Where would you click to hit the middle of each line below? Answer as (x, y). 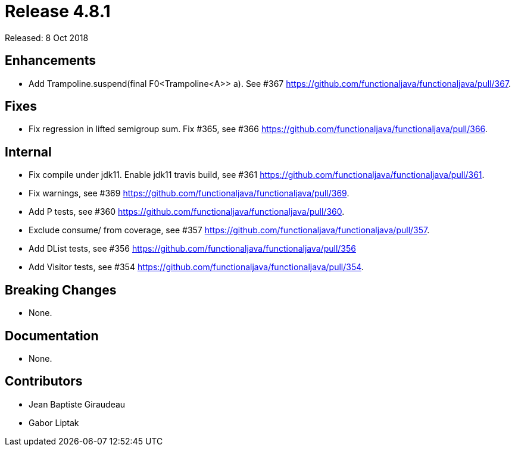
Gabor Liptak (54, 422)
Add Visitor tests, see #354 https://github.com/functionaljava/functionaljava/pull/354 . (196, 267)
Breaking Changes (61, 290)
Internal (28, 152)
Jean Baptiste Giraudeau (77, 404)
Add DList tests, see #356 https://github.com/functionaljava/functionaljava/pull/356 (192, 249)
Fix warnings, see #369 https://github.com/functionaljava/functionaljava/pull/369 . (189, 193)
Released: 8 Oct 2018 (47, 37)
